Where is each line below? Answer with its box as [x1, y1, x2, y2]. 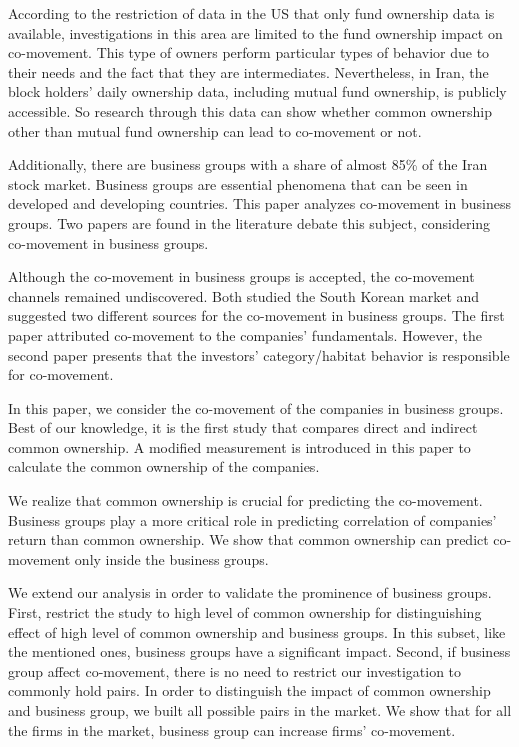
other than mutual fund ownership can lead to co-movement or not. [8, 120, 422, 141]
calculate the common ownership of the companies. [8, 456, 320, 477]
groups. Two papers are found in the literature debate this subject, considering [8, 212, 491, 233]
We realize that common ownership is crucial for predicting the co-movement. [8, 490, 483, 511]
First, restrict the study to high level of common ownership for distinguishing [8, 602, 482, 623]
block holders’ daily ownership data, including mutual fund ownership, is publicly [8, 81, 507, 102]
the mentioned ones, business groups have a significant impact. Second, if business [8, 641, 511, 662]
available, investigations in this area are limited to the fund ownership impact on [8, 22, 503, 43]
